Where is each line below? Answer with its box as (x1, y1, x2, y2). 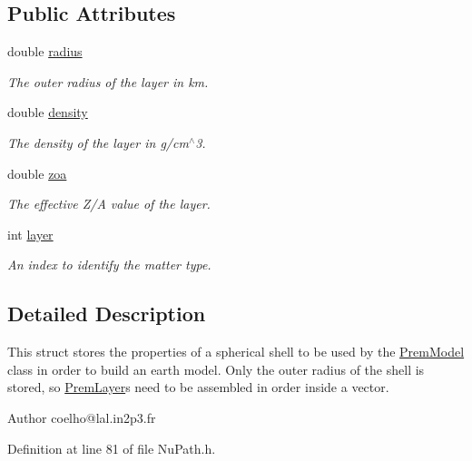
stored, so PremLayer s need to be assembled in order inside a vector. (7, 378, 389, 397)
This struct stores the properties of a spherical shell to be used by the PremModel (7, 342, 465, 361)
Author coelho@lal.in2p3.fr (7, 407, 156, 427)
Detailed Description (7, 299, 206, 328)
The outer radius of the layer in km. (7, 72, 209, 91)
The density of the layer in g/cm (7, 132, 189, 152)
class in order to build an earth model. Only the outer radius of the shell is (7, 359, 425, 378)
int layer (7, 224, 54, 243)
